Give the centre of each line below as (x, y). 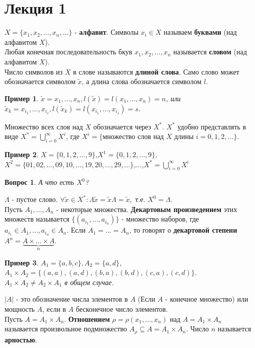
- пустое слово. (35, 199)
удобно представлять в (212, 126)
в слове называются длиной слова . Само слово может (156, 71)
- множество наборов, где (160, 219)
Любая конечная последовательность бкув (69, 52)
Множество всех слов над (44, 126)
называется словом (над (210, 52)
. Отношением (87, 319)
